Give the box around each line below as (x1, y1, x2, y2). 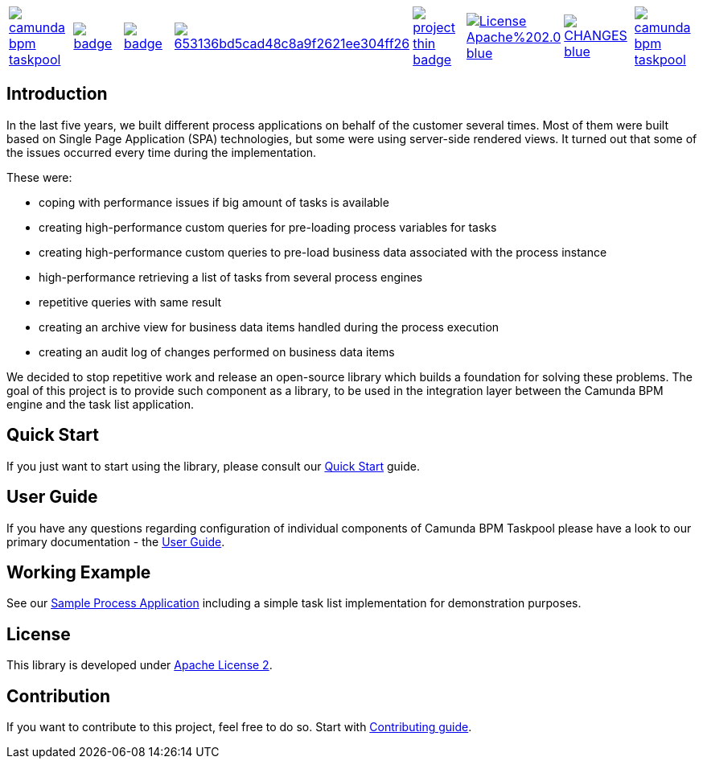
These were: (6, 170, 72, 184)
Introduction (6, 84, 108, 105)
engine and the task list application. (6, 397, 195, 411)
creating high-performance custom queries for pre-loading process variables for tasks (39, 220, 497, 234)
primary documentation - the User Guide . (6, 534, 225, 549)
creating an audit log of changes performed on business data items (39, 344, 395, 359)
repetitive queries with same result (39, 294, 222, 309)
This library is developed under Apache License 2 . (6, 658, 273, 672)
